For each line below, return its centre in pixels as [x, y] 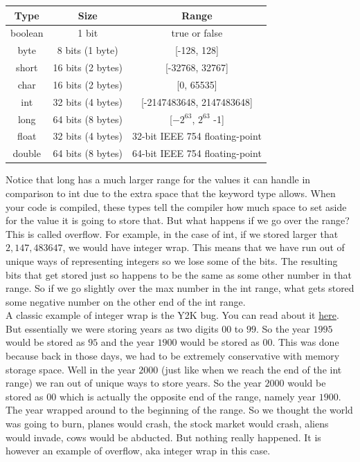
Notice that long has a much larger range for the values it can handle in [158, 179]
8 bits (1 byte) [88, 50]
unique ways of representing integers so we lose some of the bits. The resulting [172, 260]
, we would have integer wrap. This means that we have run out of [204, 247]
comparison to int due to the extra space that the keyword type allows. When [171, 193]
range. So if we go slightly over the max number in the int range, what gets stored [180, 288]
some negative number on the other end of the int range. [126, 301]
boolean [27, 33]
